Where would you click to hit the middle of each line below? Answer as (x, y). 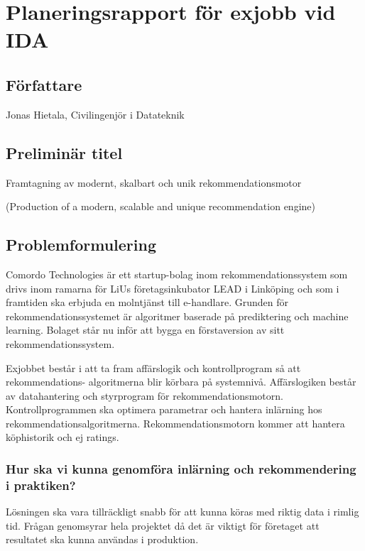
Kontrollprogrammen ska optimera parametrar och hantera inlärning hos (164, 409)
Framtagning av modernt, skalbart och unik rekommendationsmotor (154, 182)
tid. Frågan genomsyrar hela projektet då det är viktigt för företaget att (163, 525)
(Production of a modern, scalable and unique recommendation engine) (160, 206)
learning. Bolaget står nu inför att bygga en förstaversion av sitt (145, 330)
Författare (44, 84)
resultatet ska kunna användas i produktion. (102, 539)
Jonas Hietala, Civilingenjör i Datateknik (95, 114)
